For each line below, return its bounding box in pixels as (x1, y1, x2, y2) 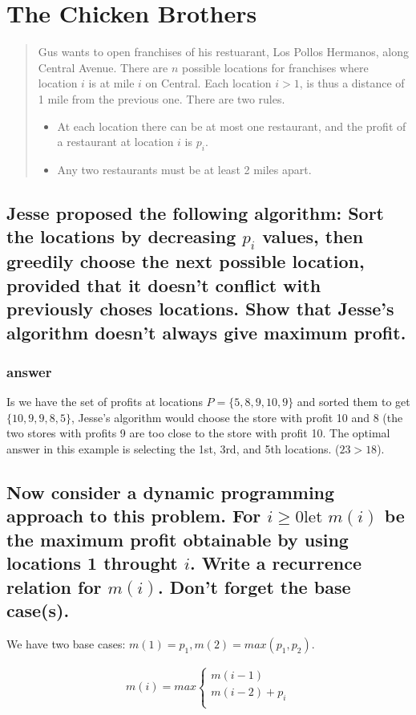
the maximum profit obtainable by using (6, 526, 349, 551)
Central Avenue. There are (38, 59, 168, 75)
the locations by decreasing (6, 224, 236, 249)
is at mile (88, 75, 135, 91)
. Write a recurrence (189, 550, 361, 575)
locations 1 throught (6, 550, 178, 575)
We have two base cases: (6, 635, 126, 652)
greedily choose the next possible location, (6, 249, 365, 274)
